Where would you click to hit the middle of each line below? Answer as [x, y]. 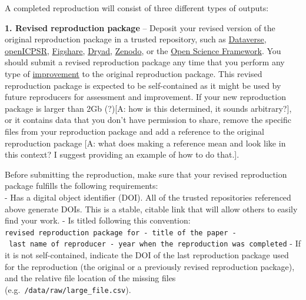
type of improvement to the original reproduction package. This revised [134, 73]
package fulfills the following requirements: [82, 186]
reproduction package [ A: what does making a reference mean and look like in [145, 143]
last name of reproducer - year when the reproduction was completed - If [155, 243]
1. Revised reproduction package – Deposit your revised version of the [140, 27]
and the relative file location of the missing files [90, 278]
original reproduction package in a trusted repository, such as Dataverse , [136, 39]
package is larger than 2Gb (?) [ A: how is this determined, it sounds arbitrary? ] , [148, 108]
